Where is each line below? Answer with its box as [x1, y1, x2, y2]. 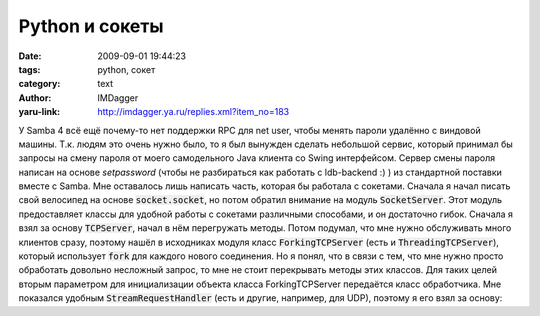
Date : [18, 50, 42, 62]
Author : [18, 91, 52, 104]
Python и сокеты [18, 15, 164, 37]
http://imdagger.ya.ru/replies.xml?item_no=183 [97, 106, 290, 118]
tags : [18, 63, 41, 75]
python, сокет [97, 63, 156, 75]
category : [18, 78, 61, 90]
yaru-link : [18, 106, 60, 118]
